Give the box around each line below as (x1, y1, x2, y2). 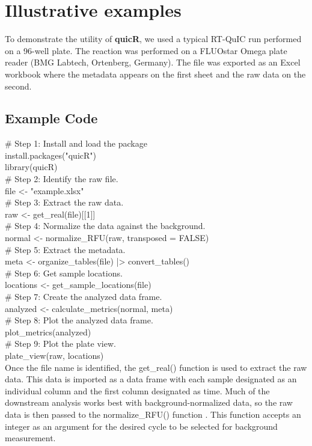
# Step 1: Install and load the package (5, 137, 147, 150)
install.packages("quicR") (5, 148, 96, 161)
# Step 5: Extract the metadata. (5, 243, 126, 255)
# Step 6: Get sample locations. (5, 266, 123, 279)
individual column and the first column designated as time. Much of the (5, 384, 270, 397)
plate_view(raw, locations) (5, 349, 104, 361)
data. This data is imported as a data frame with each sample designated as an (5, 373, 297, 385)
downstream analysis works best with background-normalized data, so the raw (5, 396, 293, 409)
